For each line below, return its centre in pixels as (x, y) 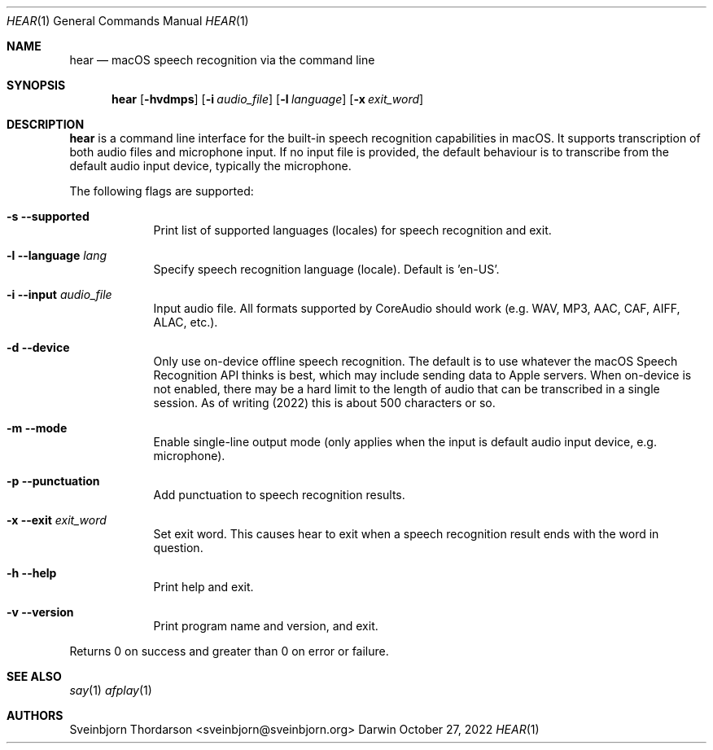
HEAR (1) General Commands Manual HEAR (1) (128, 21)
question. (178, 548)
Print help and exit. (203, 587)
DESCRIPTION (46, 124)
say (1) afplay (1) (111, 690)
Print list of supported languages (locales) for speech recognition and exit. (352, 230)
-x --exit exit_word (57, 520)
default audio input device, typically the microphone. (210, 166)
